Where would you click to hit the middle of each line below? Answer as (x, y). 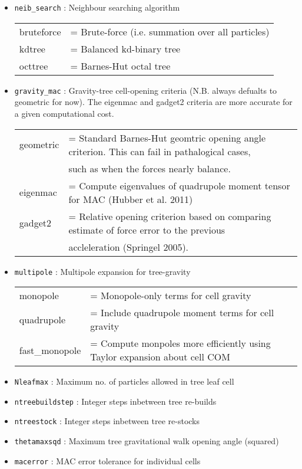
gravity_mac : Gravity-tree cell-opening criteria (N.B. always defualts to (146, 90)
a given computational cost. (64, 113)
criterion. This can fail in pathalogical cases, (160, 151)
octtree (34, 65)
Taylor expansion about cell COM (160, 357)
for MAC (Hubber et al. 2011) (131, 199)
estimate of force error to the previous (147, 229)
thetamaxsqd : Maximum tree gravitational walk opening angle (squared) (147, 441)
